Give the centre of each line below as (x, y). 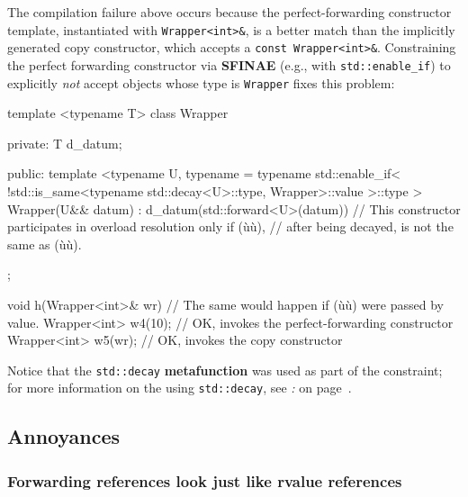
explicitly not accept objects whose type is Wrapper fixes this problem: (201, 82)
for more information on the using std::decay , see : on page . (180, 388)
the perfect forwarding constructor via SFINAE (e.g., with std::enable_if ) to (229, 64)
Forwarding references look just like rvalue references (205, 480)
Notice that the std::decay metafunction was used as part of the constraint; (225, 370)
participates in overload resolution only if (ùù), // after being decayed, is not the (230, 226)
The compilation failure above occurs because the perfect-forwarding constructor (229, 12)
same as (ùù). (45, 244)
